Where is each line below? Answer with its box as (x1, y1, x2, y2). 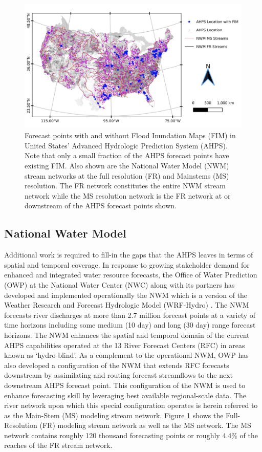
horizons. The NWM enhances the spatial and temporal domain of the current (4, 329, 250, 340)
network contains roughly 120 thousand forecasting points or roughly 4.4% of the (4, 429, 258, 440)
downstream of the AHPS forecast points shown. (25, 200, 177, 211)
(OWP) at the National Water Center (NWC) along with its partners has (4, 279, 235, 290)
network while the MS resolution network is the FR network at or (25, 190, 231, 201)
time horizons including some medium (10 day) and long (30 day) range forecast (4, 319, 256, 330)
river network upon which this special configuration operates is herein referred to (4, 400, 258, 411)
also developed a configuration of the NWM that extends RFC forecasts (4, 359, 229, 370)
